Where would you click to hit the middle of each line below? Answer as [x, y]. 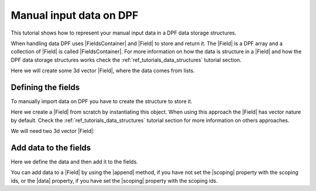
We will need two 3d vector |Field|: [53, 131]
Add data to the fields [51, 148]
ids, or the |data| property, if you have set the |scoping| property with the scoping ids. [114, 180]
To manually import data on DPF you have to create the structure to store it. [102, 101]
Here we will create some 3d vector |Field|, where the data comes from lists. [103, 71]
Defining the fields [45, 87]
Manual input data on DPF [75, 15]
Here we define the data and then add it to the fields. [75, 162]
